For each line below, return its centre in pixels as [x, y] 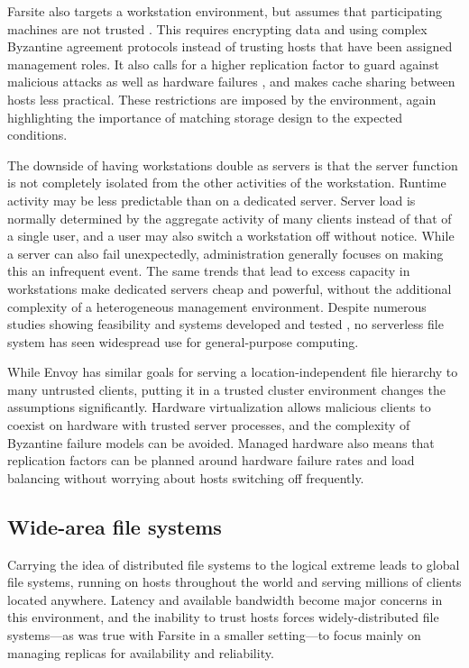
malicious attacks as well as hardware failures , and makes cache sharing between [231, 82]
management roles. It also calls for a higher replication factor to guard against [223, 64]
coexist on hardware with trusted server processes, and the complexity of [209, 425]
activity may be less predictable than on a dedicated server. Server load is [212, 200]
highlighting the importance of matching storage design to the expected [205, 117]
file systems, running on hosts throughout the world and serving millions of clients [234, 582]
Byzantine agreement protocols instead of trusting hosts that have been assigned [230, 46]
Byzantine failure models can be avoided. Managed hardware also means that [221, 442]
